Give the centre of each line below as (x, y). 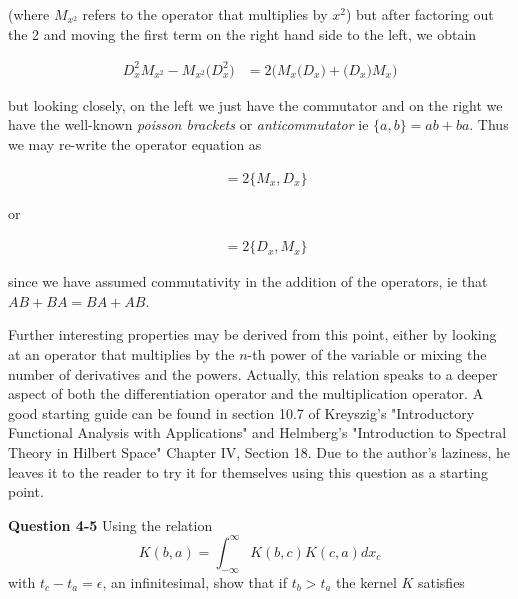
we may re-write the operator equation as (135, 143)
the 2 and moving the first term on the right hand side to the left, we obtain (242, 33)
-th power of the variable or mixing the (367, 353)
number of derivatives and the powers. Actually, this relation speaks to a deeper (253, 373)
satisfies (441, 581)
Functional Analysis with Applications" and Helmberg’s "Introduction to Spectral (257, 432)
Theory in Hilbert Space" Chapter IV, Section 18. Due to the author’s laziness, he (259, 451)
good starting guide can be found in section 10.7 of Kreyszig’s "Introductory (241, 412)
